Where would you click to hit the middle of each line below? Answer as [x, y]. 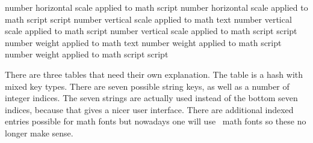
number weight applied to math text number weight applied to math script [143, 42]
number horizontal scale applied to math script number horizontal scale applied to [156, 7]
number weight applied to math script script [87, 54]
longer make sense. [39, 133]
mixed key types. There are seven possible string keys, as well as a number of [147, 86]
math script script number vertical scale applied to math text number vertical [148, 19]
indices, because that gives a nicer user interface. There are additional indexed [149, 109]
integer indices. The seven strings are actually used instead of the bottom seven [151, 98]
